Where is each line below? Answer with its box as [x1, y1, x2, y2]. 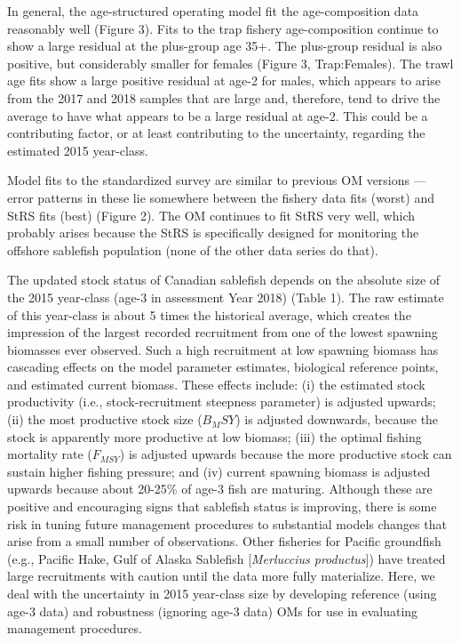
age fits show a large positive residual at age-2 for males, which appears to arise [7, 71, 441, 90]
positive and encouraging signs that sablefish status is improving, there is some [7, 497, 437, 516]
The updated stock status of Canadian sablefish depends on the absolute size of [7, 270, 441, 289]
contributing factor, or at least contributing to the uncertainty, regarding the [7, 124, 425, 142]
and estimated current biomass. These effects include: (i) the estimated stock [7, 374, 425, 393]
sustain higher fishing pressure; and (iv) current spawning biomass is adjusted [7, 462, 431, 480]
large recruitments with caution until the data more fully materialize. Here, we [7, 567, 435, 585]
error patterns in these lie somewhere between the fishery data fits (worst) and [7, 188, 434, 206]
